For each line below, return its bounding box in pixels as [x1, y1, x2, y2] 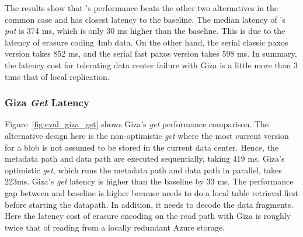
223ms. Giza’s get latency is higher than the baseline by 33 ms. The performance [5, 175, 294, 187]
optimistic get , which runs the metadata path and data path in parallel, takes [5, 163, 282, 176]
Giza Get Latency [5, 95, 89, 110]
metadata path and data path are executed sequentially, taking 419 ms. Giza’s [5, 152, 285, 165]
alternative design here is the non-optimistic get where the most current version [5, 129, 289, 141]
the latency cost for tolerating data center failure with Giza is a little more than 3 [5, 58, 298, 71]
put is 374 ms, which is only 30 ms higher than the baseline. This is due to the [5, 25, 285, 37]
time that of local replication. [5, 70, 110, 82]
